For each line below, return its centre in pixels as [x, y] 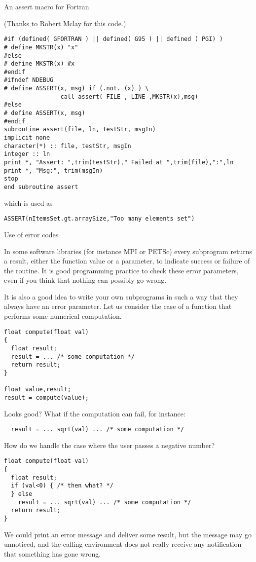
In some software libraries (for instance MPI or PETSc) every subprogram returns [128, 251]
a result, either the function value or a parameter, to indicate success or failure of [127, 261]
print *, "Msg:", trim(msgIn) [54, 170]
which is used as [28, 203]
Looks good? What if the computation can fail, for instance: [95, 413]
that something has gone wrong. [53, 553]
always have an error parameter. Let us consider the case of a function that [118, 306]
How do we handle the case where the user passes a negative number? [110, 445]
